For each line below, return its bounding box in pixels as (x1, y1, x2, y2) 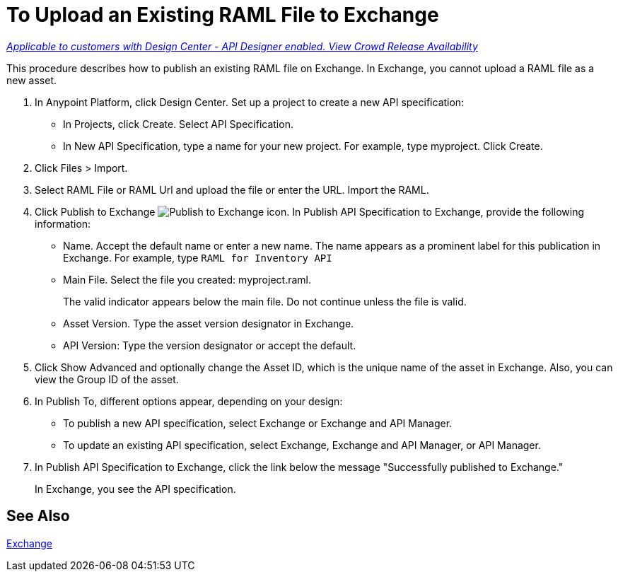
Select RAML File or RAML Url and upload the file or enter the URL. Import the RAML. (35, 183, 429, 196)
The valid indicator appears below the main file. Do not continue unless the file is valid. (63, 295, 467, 308)
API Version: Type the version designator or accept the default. (63, 339, 356, 351)
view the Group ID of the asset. (35, 373, 179, 385)
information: (35, 217, 91, 230)
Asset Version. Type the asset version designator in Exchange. (63, 317, 354, 330)
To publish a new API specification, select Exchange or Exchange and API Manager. (63, 416, 453, 429)
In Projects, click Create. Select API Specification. (63, 117, 293, 130)
